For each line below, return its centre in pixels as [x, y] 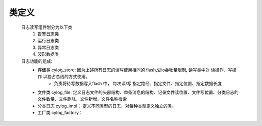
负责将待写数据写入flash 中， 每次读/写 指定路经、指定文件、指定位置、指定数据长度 [138, 83]
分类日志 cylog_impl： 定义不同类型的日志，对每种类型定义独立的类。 [107, 106]
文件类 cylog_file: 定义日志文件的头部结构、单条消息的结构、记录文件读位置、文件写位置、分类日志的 [138, 93]
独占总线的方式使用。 [68, 77]
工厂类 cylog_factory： [60, 113]
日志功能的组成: [37, 61]
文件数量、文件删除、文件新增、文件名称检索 [82, 99]
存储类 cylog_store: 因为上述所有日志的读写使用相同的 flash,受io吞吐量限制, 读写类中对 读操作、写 [135, 70]
